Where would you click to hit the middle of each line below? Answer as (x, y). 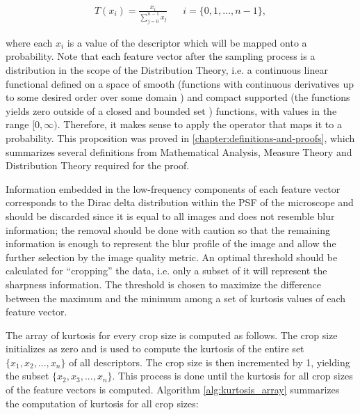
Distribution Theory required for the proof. (98, 165)
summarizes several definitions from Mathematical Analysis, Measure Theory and (179, 151)
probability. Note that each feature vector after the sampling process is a (161, 56)
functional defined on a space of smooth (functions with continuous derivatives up (180, 83)
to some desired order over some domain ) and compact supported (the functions (178, 97)
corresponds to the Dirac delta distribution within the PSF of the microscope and (180, 202)
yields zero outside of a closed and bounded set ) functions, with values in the (171, 110)
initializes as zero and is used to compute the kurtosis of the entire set (155, 349)
